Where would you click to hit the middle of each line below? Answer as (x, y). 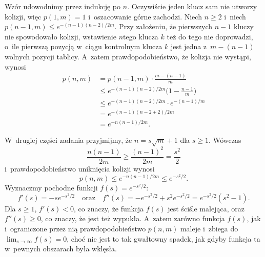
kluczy (243, 26)
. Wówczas (225, 140)
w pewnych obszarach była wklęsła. (61, 249)
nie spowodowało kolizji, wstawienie (60, 36)
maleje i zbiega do (209, 228)
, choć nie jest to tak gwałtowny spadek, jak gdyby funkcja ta (164, 238)
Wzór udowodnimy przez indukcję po (63, 6)
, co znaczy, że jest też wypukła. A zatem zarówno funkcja (133, 218)
